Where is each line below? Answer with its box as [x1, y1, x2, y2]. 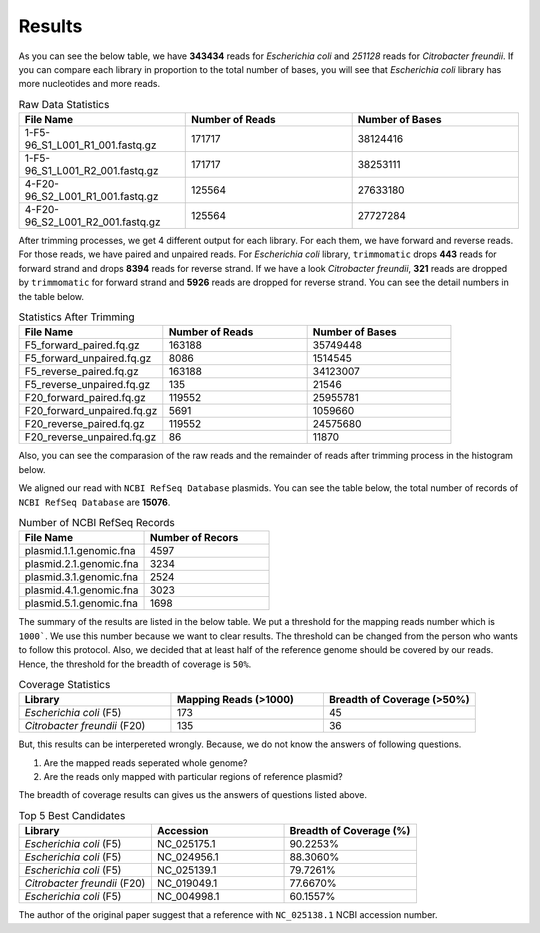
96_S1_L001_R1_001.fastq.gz [24, 138, 157, 152]
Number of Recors [149, 531, 239, 545]
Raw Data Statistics [18, 97, 110, 111]
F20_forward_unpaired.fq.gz [24, 404, 158, 418]
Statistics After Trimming [18, 310, 135, 324]
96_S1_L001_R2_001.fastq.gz [24, 164, 159, 178]
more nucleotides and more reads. [18, 78, 160, 90]
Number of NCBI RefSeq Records [18, 516, 175, 530]
